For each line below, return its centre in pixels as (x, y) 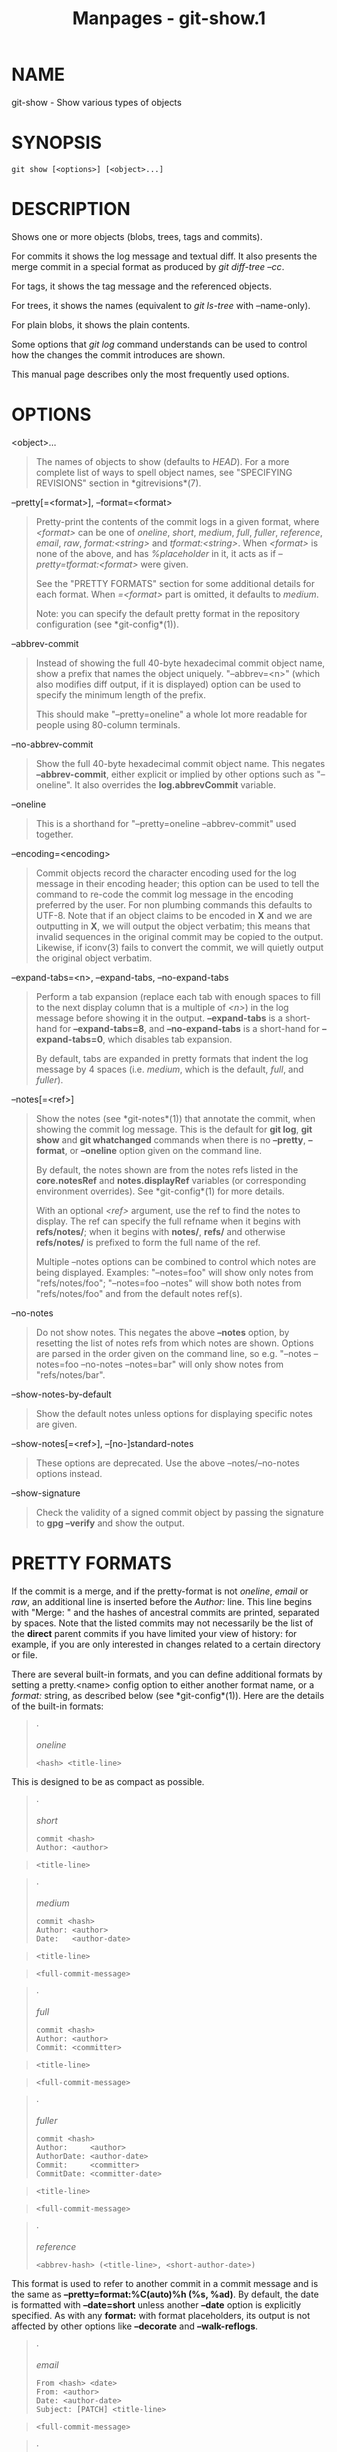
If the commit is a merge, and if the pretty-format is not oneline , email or (160, 1591)
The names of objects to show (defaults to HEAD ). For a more (162, 461)
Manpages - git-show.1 (169, 18)
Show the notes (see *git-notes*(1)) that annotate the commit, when (175, 1118)
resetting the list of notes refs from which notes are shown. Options (174, 1343)
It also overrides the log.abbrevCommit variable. (175, 784)
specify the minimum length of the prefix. (121, 694)
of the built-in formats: (57, 1706)
